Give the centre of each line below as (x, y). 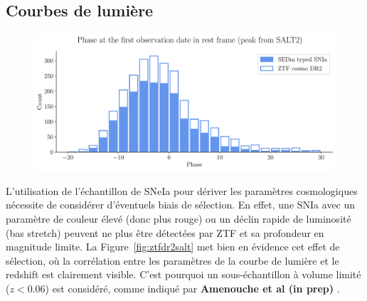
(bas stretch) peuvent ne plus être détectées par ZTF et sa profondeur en (165, 232)
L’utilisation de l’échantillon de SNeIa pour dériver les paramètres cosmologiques (182, 190)
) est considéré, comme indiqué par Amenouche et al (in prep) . (192, 288)
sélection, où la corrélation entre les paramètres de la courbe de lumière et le (172, 260)
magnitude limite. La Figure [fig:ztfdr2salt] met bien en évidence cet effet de (173, 247)
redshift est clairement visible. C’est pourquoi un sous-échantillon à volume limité (183, 274)
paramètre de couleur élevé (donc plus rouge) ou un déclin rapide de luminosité (179, 218)
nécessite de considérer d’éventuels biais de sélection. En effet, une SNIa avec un (181, 205)
